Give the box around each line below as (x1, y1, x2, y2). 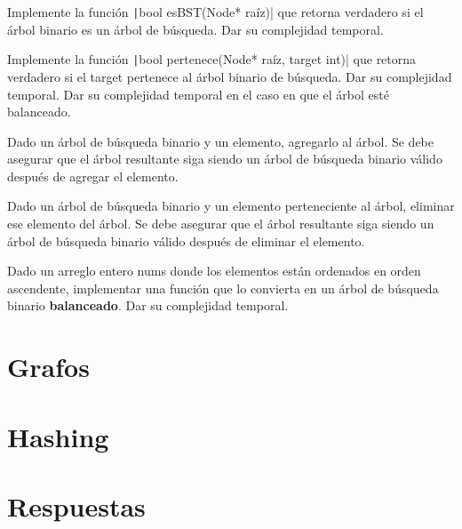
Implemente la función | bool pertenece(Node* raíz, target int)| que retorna (7, 50, 417, 68)
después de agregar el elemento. (7, 166, 179, 185)
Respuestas (7, 487, 146, 524)
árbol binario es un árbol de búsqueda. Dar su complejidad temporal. (7, 20, 384, 38)
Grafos (7, 349, 90, 385)
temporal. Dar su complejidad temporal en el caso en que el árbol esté (7, 84, 389, 103)
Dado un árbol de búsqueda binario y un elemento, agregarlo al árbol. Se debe (7, 132, 434, 150)
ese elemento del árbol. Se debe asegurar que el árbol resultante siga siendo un (7, 214, 434, 233)
